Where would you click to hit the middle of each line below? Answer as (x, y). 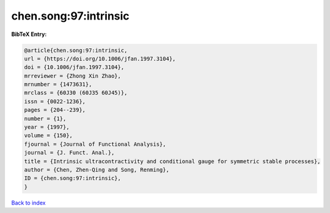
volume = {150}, (49, 135)
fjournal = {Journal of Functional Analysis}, (95, 144)
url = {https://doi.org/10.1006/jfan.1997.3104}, (100, 59)
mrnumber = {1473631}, (58, 85)
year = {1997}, (47, 127)
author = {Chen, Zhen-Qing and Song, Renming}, (97, 170)
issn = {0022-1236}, (55, 101)
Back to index (28, 203)
